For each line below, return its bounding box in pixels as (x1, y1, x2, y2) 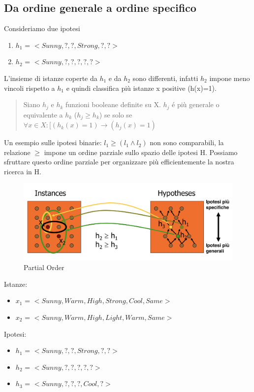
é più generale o (172, 99, 220, 110)
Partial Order (24, 262, 64, 273)
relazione (4, 147, 31, 157)
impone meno (209, 73, 250, 83)
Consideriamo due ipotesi (4, 23, 80, 34)
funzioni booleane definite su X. (65, 99, 161, 110)
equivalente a (23, 109, 63, 119)
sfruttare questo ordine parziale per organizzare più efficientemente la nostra (4, 157, 234, 167)
